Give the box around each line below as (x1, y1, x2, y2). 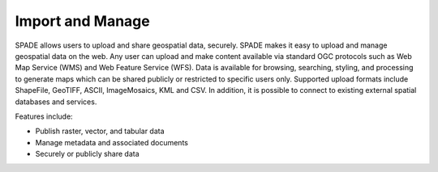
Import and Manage (15, 12, 150, 30)
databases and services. (15, 97, 97, 107)
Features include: (15, 111, 73, 121)
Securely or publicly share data (35, 149, 140, 159)
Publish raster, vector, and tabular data (35, 126, 165, 136)
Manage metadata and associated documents (35, 137, 188, 147)
